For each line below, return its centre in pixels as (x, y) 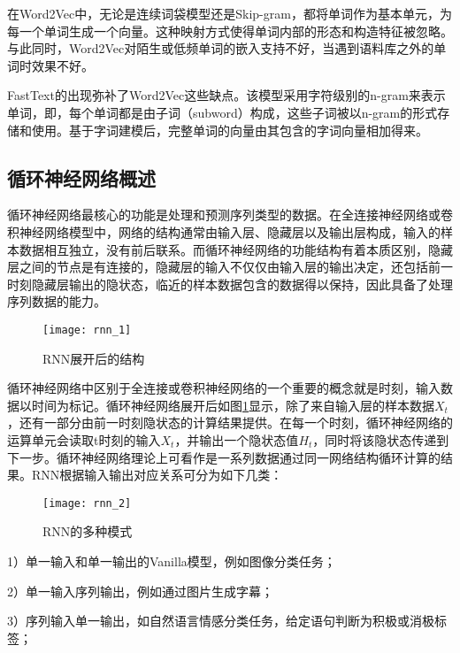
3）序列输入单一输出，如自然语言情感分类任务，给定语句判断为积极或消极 (221, 621)
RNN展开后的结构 (94, 358)
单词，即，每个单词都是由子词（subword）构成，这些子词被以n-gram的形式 (222, 112)
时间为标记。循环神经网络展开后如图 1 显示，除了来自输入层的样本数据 (233, 405)
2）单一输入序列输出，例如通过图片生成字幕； (140, 591)
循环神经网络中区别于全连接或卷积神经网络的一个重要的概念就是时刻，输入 (224, 388)
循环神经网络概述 (81, 177)
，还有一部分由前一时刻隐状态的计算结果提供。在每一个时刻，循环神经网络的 (230, 423)
